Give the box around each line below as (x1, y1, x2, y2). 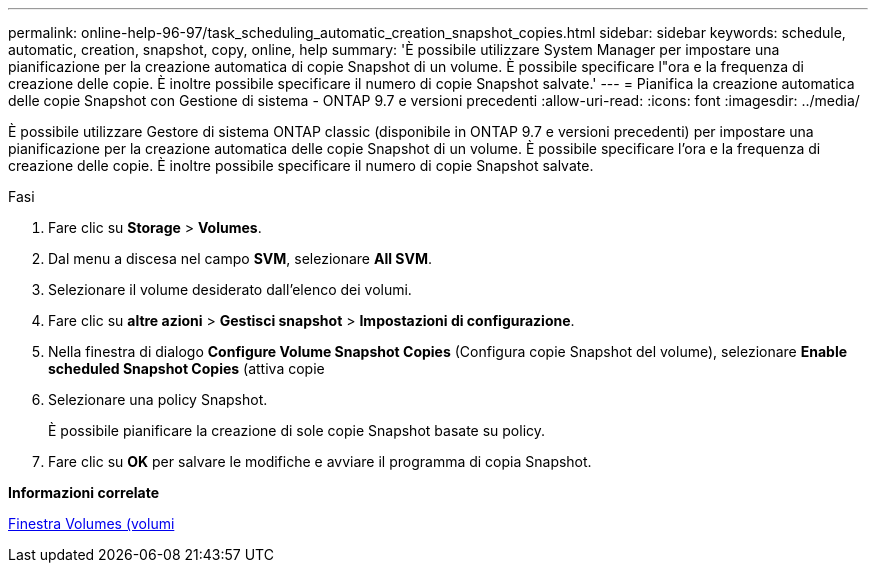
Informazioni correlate (8, 484, 160, 501)
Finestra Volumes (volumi (8, 515, 175, 532)
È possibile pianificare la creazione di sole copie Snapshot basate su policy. (48, 422, 546, 439)
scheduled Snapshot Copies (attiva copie (48, 360, 325, 377)
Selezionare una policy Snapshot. (48, 391, 268, 408)
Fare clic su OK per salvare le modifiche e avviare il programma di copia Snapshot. (48, 453, 592, 470)
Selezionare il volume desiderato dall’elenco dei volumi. (48, 281, 412, 298)
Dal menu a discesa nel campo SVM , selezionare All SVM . (48, 250, 433, 267)
